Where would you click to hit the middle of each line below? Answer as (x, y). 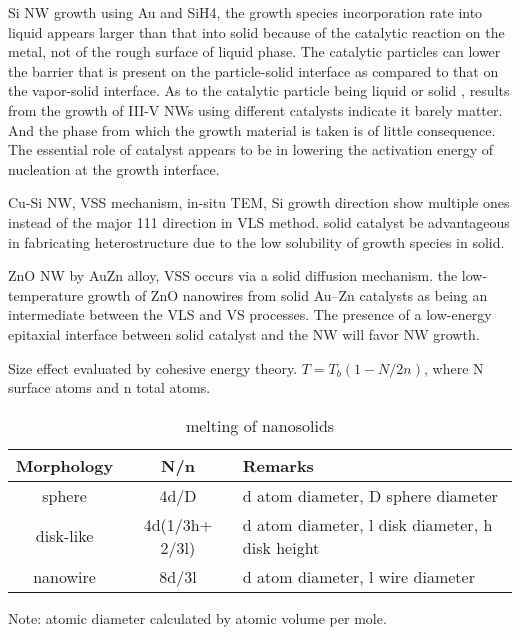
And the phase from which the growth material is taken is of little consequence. (252, 129)
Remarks (278, 465)
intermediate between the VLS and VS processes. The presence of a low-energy (250, 314)
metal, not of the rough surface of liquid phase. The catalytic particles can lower (254, 51)
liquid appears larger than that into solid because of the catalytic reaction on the (256, 31)
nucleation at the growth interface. (114, 168)
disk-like (64, 536)
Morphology (65, 465)
